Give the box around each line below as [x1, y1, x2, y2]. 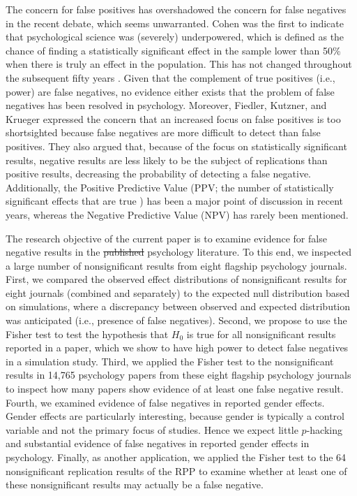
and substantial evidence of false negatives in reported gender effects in [6, 436, 310, 451]
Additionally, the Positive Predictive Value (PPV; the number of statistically [6, 180, 334, 194]
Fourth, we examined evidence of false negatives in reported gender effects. [6, 395, 325, 409]
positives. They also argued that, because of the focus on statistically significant [6, 138, 347, 153]
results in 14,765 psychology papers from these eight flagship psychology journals [6, 367, 351, 382]
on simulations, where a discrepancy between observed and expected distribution [6, 299, 351, 314]
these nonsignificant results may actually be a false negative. [6, 477, 264, 492]
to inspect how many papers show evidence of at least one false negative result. [6, 381, 344, 396]
